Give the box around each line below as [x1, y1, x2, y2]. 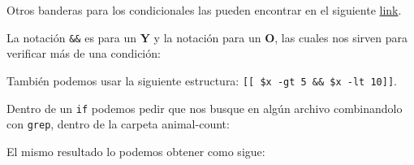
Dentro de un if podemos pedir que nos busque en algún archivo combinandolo [6, 99, 403, 116]
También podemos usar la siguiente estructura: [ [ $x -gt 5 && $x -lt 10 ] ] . [6, 72, 398, 89]
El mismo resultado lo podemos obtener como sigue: [6, 142, 265, 159]
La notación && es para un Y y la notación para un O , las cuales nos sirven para [6, 28, 408, 46]
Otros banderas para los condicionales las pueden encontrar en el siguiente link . [6, 2, 402, 18]
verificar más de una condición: [6, 45, 161, 62]
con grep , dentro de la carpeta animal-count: [6, 115, 230, 132]
